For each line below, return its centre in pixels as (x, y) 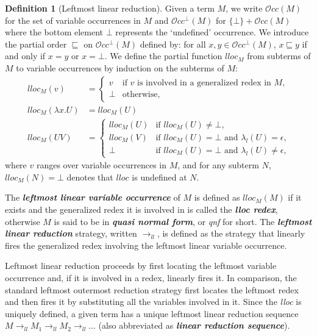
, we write (244, 8)
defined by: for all (173, 44)
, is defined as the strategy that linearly (231, 233)
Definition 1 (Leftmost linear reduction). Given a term (110, 8)
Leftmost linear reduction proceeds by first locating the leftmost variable (141, 266)
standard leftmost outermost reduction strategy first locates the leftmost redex (152, 289)
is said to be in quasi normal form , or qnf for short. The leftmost (183, 221)
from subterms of (279, 56)
